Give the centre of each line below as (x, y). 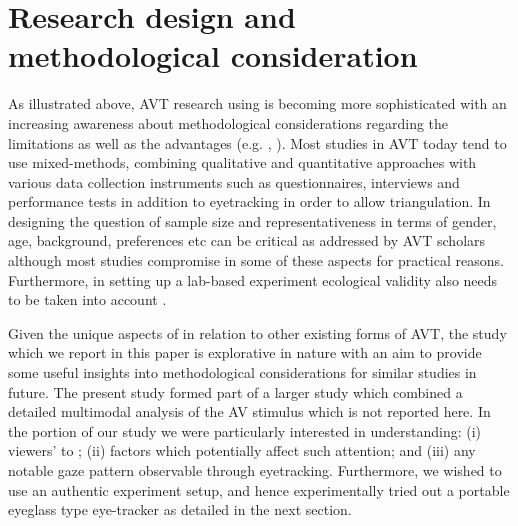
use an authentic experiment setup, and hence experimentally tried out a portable (259, 489)
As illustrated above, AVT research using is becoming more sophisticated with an (257, 103)
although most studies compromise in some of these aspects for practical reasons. (256, 260)
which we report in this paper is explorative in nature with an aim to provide (245, 352)
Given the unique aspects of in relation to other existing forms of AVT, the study (257, 332)
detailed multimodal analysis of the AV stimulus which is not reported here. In (249, 411)
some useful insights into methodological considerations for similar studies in (242, 372)
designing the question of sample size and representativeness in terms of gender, (252, 220)
